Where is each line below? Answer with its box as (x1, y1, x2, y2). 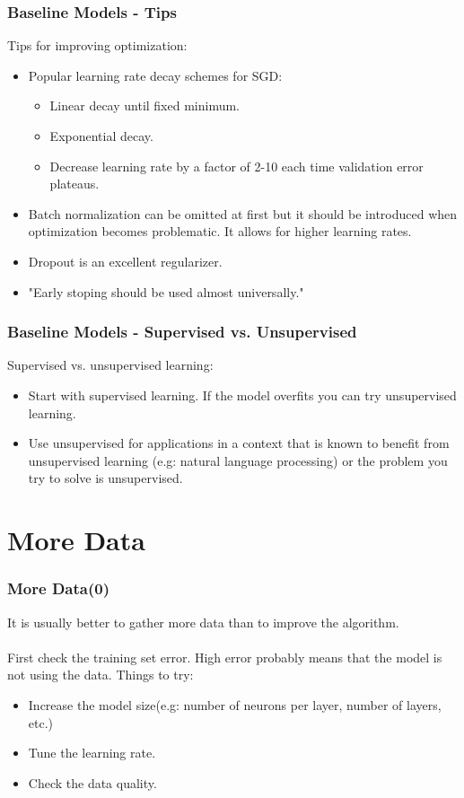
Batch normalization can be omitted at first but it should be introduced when (28, 204, 458, 223)
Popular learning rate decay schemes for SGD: (28, 66, 283, 84)
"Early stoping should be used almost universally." (28, 282, 304, 301)
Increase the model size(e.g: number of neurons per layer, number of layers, (28, 695, 442, 714)
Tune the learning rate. (28, 743, 156, 762)
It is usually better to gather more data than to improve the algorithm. (7, 612, 399, 631)
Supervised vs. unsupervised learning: (7, 355, 214, 374)
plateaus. (49, 174, 100, 193)
